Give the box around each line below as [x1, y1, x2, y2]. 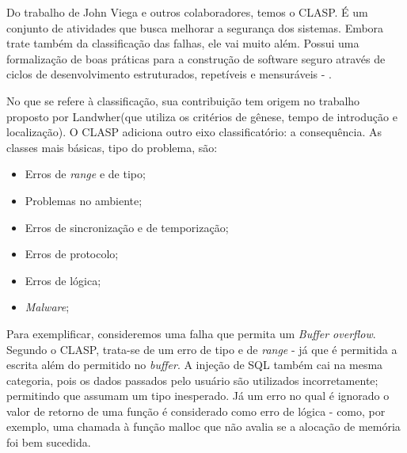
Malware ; [25, 299, 70, 315]
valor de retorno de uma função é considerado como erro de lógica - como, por [6, 402, 386, 419]
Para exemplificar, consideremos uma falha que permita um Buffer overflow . [6, 325, 376, 341]
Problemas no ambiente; [25, 192, 143, 208]
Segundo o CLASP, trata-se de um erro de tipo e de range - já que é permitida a [6, 341, 397, 357]
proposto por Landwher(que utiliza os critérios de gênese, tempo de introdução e [6, 108, 397, 124]
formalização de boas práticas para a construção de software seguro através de [6, 50, 386, 67]
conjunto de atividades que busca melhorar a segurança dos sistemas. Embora [6, 19, 384, 36]
